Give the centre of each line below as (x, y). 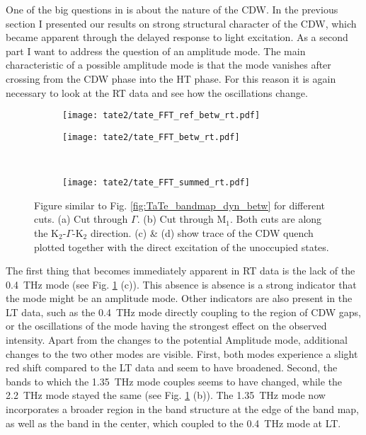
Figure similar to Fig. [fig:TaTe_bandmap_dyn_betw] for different (179, 205)
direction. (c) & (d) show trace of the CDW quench (202, 232)
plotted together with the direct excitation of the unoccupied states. (182, 246)
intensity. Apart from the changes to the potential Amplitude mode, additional (177, 340)
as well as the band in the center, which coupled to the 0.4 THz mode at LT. (173, 423)
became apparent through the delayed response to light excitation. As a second (177, 37)
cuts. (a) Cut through (81, 219)
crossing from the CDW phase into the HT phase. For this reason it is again (171, 78)
